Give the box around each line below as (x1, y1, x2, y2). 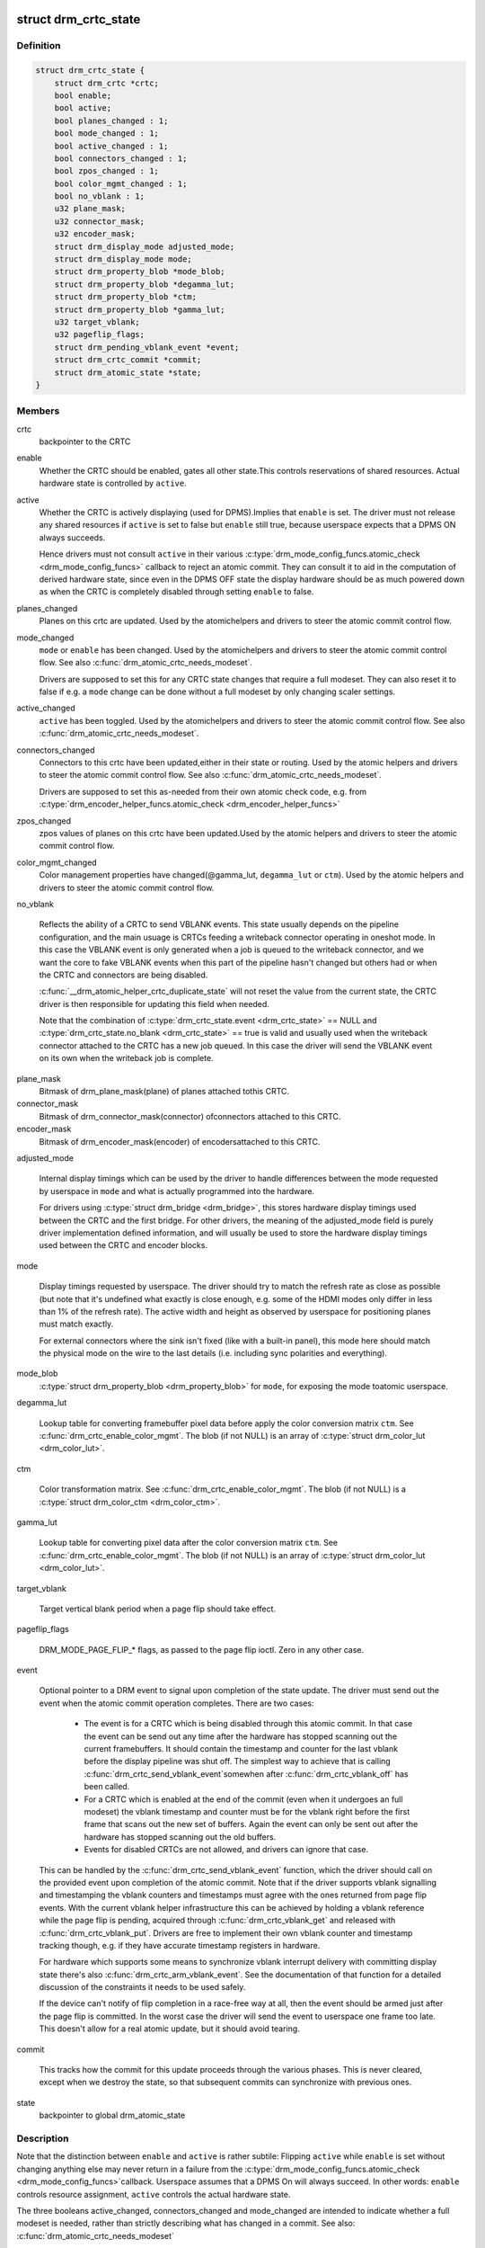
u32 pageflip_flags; (54, 329, 145, 340)
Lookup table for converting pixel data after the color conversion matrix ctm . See (39, 1538, 339, 1548)
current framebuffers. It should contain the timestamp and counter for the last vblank (84, 1744, 399, 1754)
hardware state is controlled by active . (39, 477, 188, 489)
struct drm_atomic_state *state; (54, 367, 202, 378)
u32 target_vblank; (54, 317, 141, 327)
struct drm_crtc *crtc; (54, 77, 159, 88)
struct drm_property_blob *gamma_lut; (54, 304, 225, 315)
